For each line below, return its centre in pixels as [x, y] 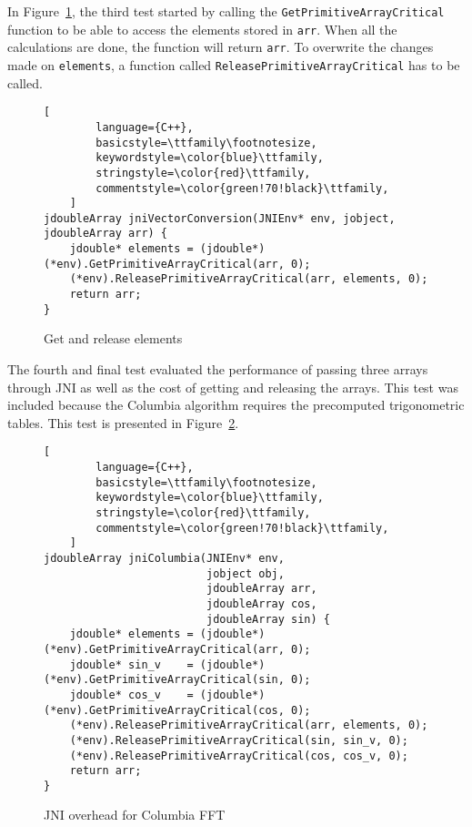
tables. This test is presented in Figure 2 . [123, 422]
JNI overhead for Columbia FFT [135, 815]
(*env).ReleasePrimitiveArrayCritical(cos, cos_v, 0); [239, 756]
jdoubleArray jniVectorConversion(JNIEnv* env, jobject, [220, 218]
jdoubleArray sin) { [268, 619]
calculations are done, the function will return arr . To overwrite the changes [221, 47]
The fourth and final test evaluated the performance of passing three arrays [218, 369]
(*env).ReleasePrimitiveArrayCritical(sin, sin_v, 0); [239, 740]
